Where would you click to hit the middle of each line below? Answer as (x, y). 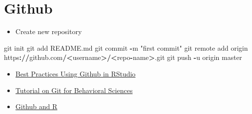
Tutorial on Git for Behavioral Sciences (74, 90)
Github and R (36, 106)
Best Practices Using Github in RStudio (75, 73)
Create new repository (49, 31)
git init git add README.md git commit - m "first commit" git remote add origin (126, 47)
